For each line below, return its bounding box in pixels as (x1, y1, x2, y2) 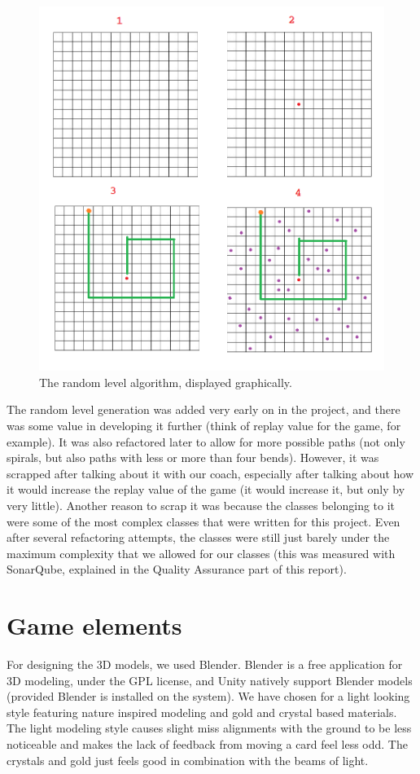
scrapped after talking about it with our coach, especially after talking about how (7, 464, 414, 482)
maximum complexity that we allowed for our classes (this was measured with (7, 544, 396, 561)
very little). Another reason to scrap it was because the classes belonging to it (7, 496, 396, 513)
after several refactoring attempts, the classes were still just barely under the (7, 529, 390, 546)
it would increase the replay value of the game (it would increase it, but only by (7, 481, 405, 498)
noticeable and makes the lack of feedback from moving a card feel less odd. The (7, 736, 408, 753)
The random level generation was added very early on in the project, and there (7, 401, 400, 418)
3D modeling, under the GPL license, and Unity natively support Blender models (7, 671, 413, 688)
